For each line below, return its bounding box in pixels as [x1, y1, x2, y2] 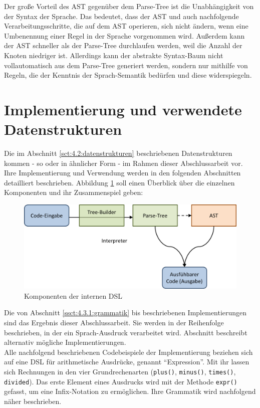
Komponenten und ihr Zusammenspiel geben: [4, 187, 143, 197]
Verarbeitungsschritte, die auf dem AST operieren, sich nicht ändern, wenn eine [4, 21, 248, 31]
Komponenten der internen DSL [24, 290, 123, 301]
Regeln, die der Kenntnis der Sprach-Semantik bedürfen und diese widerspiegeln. [4, 70, 252, 80]
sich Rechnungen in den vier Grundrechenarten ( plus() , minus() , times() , [4, 366, 236, 376]
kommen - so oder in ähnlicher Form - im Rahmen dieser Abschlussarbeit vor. [4, 157, 243, 168]
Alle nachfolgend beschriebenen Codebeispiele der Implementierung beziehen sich [4, 346, 253, 357]
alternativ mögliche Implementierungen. [4, 337, 126, 347]
